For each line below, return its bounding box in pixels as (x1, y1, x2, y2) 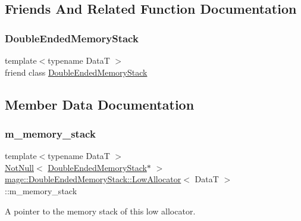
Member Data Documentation (5, 95, 195, 113)
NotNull (5, 161, 35, 173)
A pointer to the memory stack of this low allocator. (5, 204, 196, 217)
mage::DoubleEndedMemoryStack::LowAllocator (5, 173, 181, 185)
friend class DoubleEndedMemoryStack (5, 66, 148, 78)
